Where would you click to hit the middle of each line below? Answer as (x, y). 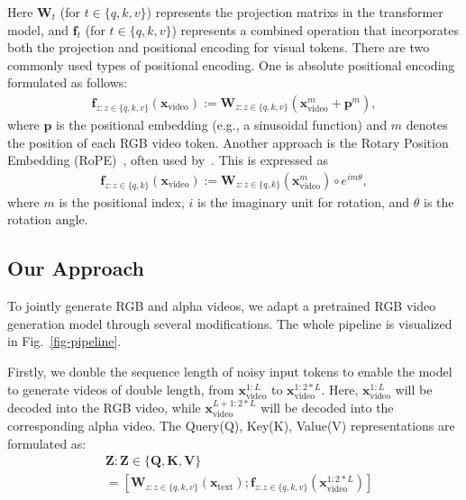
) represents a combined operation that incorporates (315, 29)
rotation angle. (48, 219)
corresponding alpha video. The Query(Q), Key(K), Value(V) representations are (231, 426)
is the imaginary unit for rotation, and (304, 201)
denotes (427, 124)
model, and (38, 29)
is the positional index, (122, 201)
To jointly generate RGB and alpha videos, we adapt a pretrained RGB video (222, 306)
